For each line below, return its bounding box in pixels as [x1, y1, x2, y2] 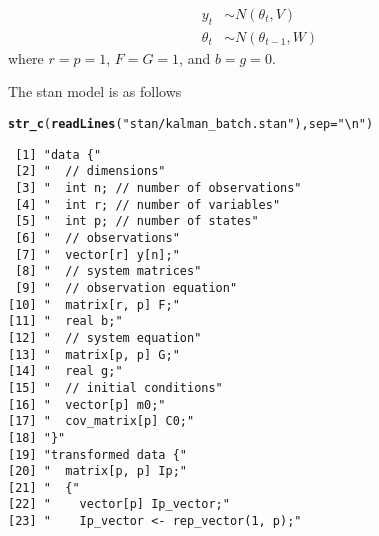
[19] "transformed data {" [8, 447, 187, 462]
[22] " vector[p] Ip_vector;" [8, 497, 230, 512]
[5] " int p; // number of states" [15, 214, 259, 229]
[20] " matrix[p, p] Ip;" [8, 464, 187, 479]
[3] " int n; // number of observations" [15, 181, 302, 196]
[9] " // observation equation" [15, 280, 238, 295]
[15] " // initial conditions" [8, 380, 223, 395]
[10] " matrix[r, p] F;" [8, 297, 180, 312]
